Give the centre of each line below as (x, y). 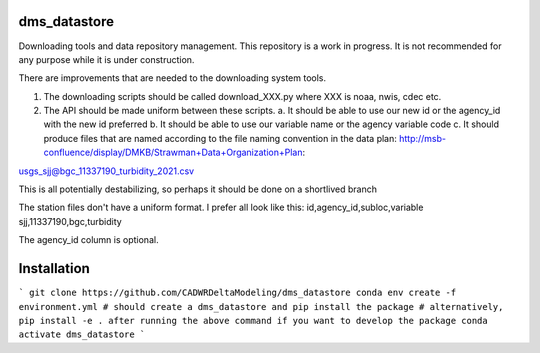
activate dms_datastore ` (82, 334)
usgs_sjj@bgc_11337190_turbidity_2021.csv (106, 171)
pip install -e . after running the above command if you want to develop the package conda (253, 320)
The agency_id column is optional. (88, 240)
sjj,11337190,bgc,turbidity (70, 221)
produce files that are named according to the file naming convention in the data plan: (220, 138)
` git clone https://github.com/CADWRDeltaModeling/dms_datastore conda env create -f (237, 293)
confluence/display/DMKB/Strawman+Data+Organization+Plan (173, 152)
